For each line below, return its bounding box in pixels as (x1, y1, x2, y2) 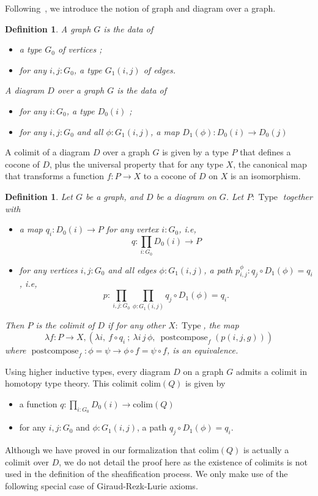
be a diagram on (156, 190, 216, 202)
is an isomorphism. (230, 169, 301, 182)
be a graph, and (85, 190, 143, 202)
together (283, 190, 312, 202)
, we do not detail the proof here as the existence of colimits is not (59, 455, 308, 468)
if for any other (108, 319, 166, 331)
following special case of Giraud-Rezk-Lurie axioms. (5, 479, 198, 492)
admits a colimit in (236, 365, 307, 377)
